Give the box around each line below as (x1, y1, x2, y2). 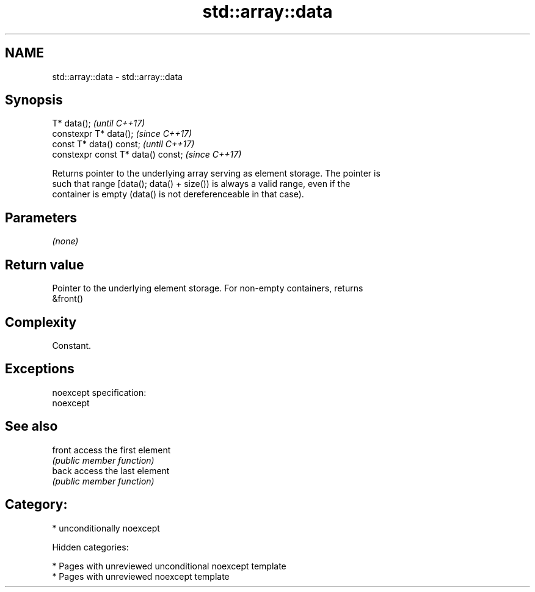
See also (5, 418, 58, 434)
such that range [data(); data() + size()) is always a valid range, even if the (52, 178, 351, 189)
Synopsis (5, 92, 63, 108)
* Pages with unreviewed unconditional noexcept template (52, 560, 286, 571)
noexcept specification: (52, 387, 147, 398)
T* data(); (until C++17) (52, 118, 145, 129)
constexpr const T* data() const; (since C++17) (52, 149, 242, 160)
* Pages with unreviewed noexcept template (52, 571, 230, 582)
